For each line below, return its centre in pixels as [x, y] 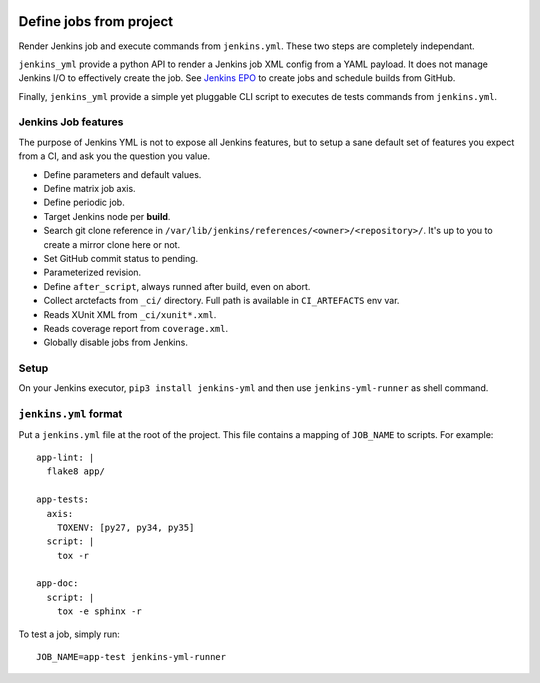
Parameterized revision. [92, 272]
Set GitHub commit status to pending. [121, 258]
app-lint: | [65, 457]
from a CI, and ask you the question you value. [114, 156]
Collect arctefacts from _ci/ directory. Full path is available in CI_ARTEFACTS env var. [221, 301]
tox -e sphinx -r [99, 611]
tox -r [73, 555]
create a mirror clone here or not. [111, 244]
